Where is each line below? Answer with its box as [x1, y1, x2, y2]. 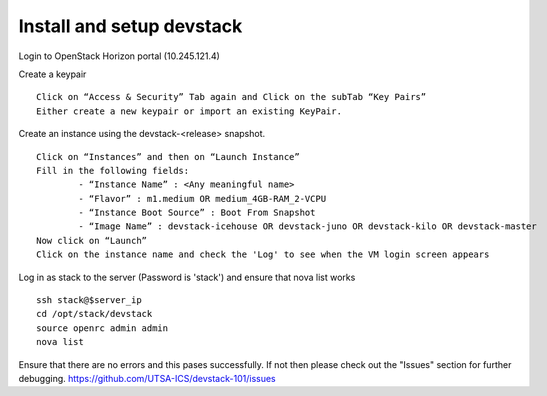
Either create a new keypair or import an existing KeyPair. [36, 105, 342, 117]
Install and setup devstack [18, 15, 243, 37]
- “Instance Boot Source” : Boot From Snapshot [78, 207, 316, 219]
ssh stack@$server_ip [36, 295, 142, 306]
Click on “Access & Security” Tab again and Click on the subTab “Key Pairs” [36, 91, 427, 103]
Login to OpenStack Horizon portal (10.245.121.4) [18, 50, 220, 62]
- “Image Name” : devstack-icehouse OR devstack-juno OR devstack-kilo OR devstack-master [78, 221, 537, 232]
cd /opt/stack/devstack [36, 308, 153, 320]
